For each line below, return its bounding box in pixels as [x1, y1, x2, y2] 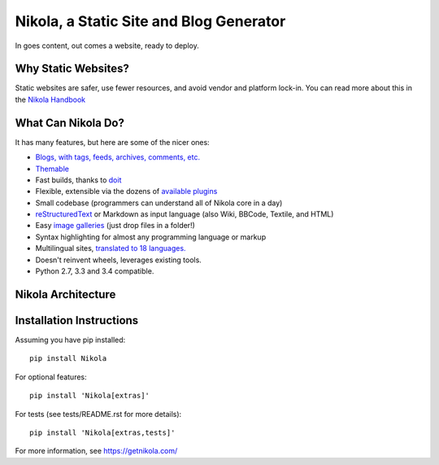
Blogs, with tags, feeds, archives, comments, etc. [35, 152, 201, 162]
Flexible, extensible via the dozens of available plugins [35, 186, 218, 196]
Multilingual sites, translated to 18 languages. [35, 243, 186, 253]
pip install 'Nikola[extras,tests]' [29, 428, 176, 437]
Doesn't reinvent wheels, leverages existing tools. [35, 255, 202, 265]
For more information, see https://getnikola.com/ [15, 446, 178, 456]
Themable [35, 164, 69, 173]
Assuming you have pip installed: [15, 335, 126, 344]
